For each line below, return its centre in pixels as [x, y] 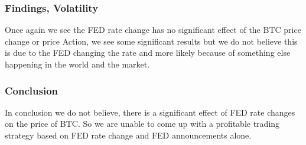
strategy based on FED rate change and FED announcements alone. [128, 135]
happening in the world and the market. [77, 64]
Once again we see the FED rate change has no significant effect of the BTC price [153, 30]
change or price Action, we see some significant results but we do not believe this [151, 41]
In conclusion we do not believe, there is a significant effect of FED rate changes [150, 112]
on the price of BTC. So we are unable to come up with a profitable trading [142, 124]
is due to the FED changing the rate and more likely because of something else [148, 53]
